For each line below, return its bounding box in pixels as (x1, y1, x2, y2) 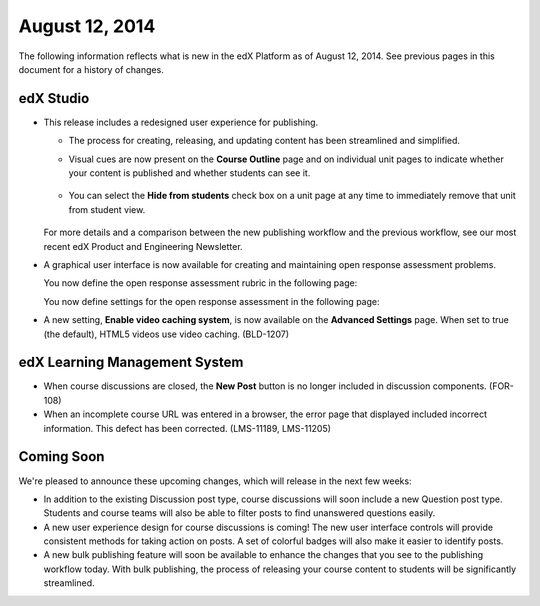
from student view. (68, 203, 146, 215)
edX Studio (18, 90, 90, 107)
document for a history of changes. (18, 63, 164, 75)
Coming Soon (18, 448, 105, 465)
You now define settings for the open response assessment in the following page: (43, 295, 380, 307)
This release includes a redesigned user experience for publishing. (43, 116, 319, 128)
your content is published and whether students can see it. (68, 167, 311, 179)
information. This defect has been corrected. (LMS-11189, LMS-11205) (43, 422, 332, 434)
